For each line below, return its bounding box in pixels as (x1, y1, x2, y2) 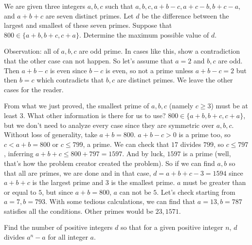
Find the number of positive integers (4, 222, 113, 232)
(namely (169, 101, 194, 111)
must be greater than (183, 177, 246, 187)
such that (105, 1, 133, 11)
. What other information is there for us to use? (23, 110, 166, 120)
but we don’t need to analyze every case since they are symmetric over (4, 120, 214, 130)
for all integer (48, 232, 88, 242)
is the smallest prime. (111, 177, 175, 187)
